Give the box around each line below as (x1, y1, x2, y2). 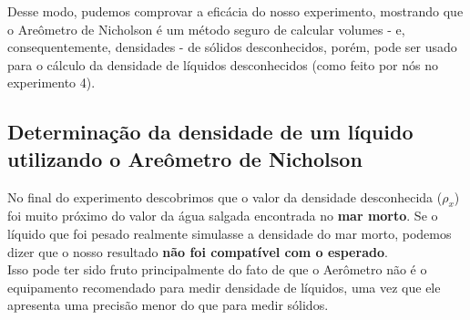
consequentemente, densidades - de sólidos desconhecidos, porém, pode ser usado (7, 37, 457, 57)
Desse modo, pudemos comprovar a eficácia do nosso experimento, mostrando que (7, 2, 464, 20)
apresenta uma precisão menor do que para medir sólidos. (7, 295, 329, 315)
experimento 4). (7, 73, 96, 92)
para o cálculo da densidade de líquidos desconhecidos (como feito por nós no (7, 55, 438, 74)
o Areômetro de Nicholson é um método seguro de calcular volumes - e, (7, 19, 405, 38)
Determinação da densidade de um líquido (7, 118, 414, 146)
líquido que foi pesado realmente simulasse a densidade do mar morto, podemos (7, 223, 452, 243)
